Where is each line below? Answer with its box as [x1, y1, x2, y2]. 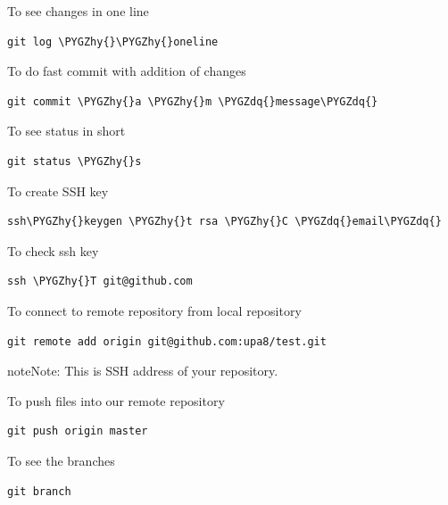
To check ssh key [7, 241, 99, 260]
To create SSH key [7, 181, 109, 200]
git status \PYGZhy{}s [7, 154, 142, 168]
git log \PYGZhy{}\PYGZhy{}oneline [7, 35, 219, 48]
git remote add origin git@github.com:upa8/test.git [7, 335, 327, 348]
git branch [7, 484, 71, 498]
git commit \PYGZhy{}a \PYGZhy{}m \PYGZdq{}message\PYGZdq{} [7, 95, 378, 108]
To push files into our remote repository [7, 391, 225, 410]
